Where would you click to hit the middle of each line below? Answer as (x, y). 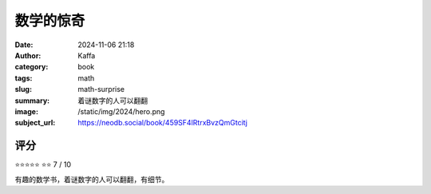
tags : (24, 78)
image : (27, 111)
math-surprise (101, 89)
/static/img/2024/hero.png (121, 111)
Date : (24, 45)
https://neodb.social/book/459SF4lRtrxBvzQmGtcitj (162, 123)
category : (32, 67)
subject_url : (35, 123)
